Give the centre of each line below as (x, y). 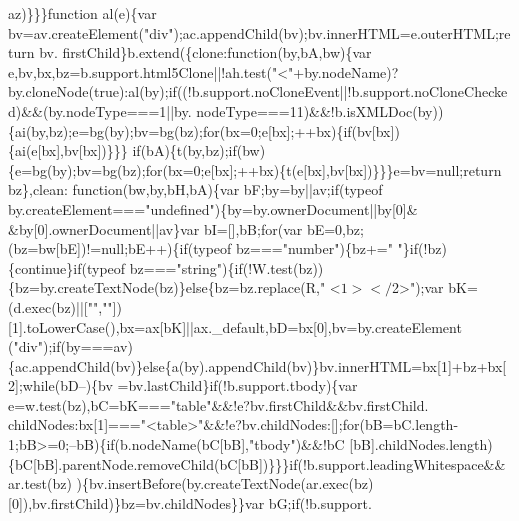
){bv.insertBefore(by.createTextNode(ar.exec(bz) (225, 483)
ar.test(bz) (40, 483)
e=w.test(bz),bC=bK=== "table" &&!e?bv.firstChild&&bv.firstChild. (218, 404)
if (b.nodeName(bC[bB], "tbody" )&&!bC (225, 444)
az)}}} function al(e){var (82, 13)
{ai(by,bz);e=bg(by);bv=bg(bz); (105, 130)
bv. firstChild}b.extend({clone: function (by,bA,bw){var (205, 52)
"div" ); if (37, 346)
